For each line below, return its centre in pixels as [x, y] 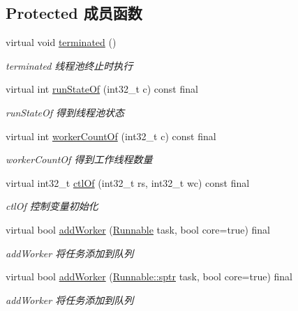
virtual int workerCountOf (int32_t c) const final [111, 136]
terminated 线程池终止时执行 [69, 65]
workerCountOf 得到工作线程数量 [79, 159]
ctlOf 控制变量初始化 [52, 206]
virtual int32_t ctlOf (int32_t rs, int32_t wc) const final [128, 182]
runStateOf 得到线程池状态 [65, 112]
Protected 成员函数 [74, 13]
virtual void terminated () [61, 42]
